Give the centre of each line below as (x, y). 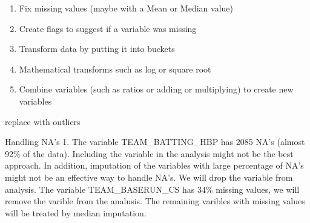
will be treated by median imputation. (76, 212)
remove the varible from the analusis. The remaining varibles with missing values (155, 201)
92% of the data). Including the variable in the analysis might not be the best (149, 153)
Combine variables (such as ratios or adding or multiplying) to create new (156, 89)
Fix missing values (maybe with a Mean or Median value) (126, 8)
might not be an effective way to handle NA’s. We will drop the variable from (149, 177)
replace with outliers (43, 121)
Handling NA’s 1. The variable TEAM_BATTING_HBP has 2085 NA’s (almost (155, 142)
